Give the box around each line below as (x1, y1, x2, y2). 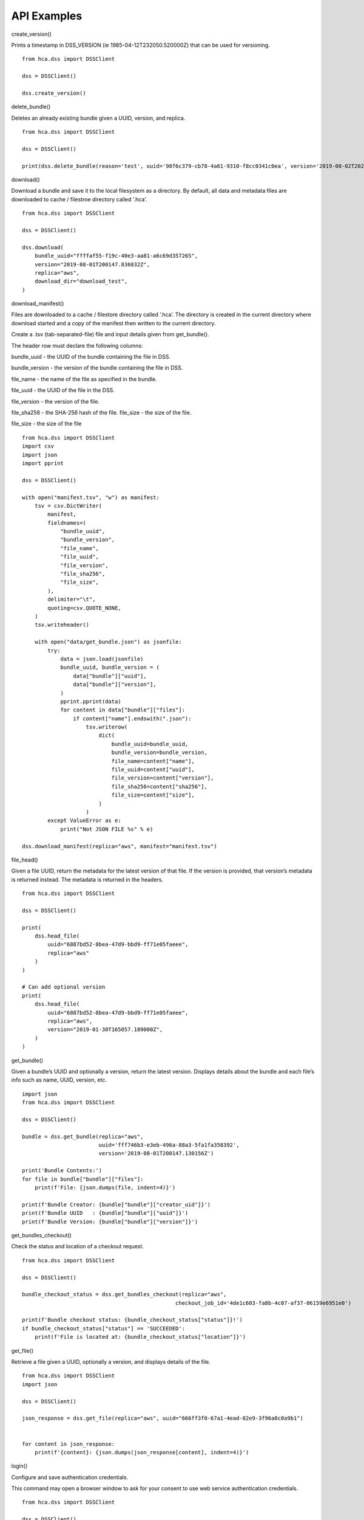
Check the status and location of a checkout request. (11, 1243, 144, 1250)
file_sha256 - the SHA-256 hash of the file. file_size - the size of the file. (11, 409, 192, 416)
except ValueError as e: (47, 817, 121, 824)
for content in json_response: (22, 1440, 115, 1447)
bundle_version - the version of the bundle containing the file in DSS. (11, 364, 183, 371)
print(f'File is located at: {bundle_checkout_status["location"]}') (34, 1333, 246, 1341)
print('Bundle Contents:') (22, 1167, 103, 1174)
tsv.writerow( (86, 724, 128, 731)
